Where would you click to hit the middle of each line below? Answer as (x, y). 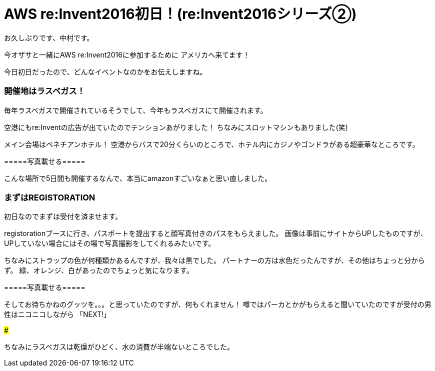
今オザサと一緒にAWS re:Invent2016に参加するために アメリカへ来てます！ (127, 54)
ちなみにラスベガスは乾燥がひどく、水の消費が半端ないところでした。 (119, 347)
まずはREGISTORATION (50, 197)
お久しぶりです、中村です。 (49, 37)
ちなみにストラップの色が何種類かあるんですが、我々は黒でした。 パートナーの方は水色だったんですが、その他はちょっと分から (214, 260)
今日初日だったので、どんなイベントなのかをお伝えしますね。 (105, 71)
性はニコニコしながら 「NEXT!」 (57, 314)
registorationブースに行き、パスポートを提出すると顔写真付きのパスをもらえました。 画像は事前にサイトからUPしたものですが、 (216, 233)
